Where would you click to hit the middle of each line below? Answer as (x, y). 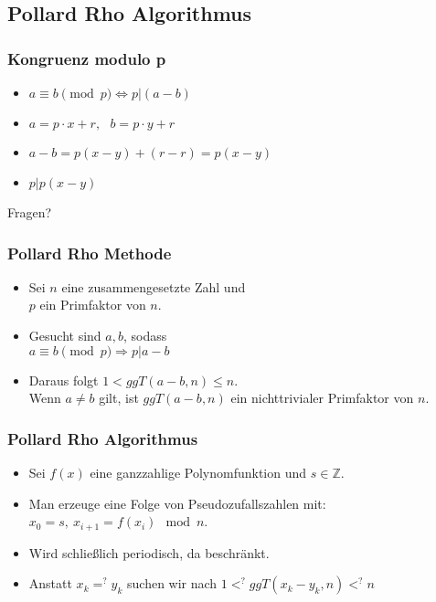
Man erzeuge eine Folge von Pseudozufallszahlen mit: (177, 503)
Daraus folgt (64, 380)
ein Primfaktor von (93, 305)
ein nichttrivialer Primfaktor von (322, 398)
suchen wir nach (172, 583)
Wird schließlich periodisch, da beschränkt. (149, 552)
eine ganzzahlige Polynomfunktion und (198, 472)
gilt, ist (119, 398)
